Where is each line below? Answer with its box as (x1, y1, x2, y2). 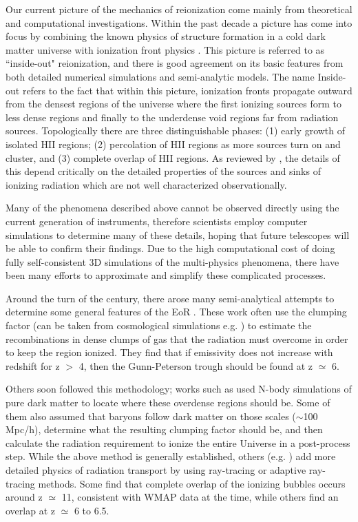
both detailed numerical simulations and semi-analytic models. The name (6, 69, 315, 83)
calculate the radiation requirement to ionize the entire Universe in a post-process (6, 435, 350, 450)
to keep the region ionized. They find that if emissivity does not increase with (6, 345, 333, 359)
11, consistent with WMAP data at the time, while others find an (61, 490, 339, 504)
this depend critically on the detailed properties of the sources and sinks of (6, 164, 321, 178)
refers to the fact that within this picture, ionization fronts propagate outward (22, 83, 352, 97)
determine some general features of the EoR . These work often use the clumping (6, 304, 347, 319)
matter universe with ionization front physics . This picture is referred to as (6, 42, 325, 56)
